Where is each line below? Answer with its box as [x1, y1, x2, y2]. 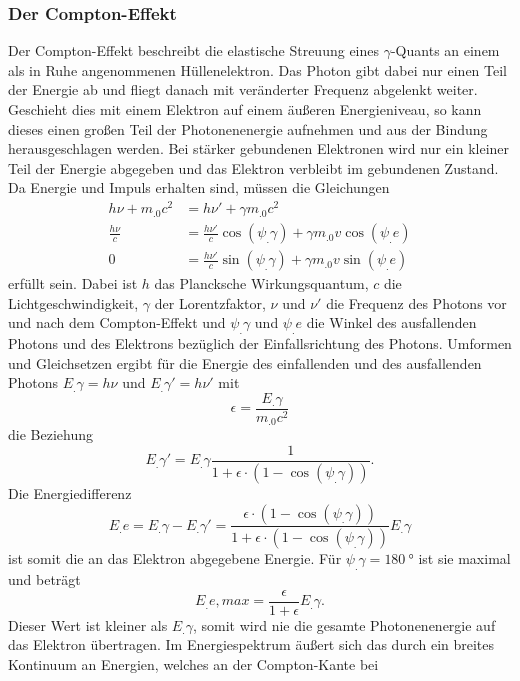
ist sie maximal [418, 548, 511, 569]
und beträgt [8, 569, 81, 590]
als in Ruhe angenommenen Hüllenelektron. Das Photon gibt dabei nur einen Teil [8, 59, 508, 80]
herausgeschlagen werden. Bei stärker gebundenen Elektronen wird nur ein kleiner [8, 138, 510, 159]
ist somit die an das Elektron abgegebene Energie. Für [8, 548, 342, 569]
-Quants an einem [390, 40, 500, 61]
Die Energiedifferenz [8, 482, 132, 503]
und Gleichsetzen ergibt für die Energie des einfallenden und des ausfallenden [8, 352, 482, 373]
